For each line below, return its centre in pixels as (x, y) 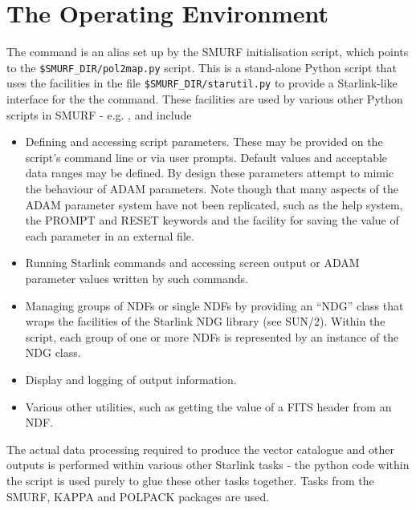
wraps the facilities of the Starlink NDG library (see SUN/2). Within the (205, 321)
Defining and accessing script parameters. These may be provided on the (204, 142)
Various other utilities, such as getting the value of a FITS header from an (208, 406)
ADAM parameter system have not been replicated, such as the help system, (214, 204)
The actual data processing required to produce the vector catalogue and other (200, 449)
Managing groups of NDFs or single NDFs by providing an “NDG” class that (214, 305)
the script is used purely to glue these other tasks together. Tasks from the (190, 480)
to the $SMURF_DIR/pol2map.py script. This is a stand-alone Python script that (202, 67)
